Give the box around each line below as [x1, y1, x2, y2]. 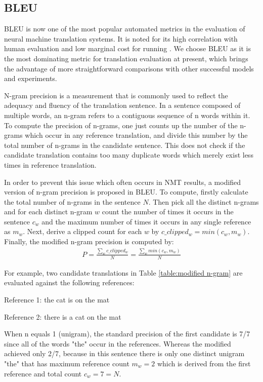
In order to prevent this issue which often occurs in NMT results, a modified [4, 176, 241, 187]
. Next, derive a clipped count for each [23, 226, 142, 237]
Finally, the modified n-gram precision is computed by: [4, 236, 174, 247]
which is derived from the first [157, 358, 251, 368]
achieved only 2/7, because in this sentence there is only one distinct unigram [4, 348, 245, 359]
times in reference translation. [4, 159, 97, 170]
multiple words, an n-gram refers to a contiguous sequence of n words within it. [4, 109, 250, 120]
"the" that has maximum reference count [4, 358, 129, 368]
